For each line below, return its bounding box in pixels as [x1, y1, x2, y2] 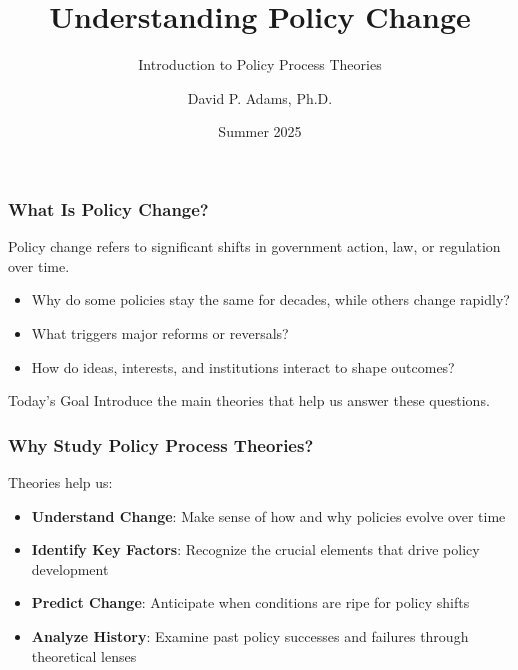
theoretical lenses [31, 645, 137, 666]
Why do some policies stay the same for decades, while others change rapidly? [31, 289, 510, 310]
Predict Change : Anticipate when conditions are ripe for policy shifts [31, 592, 470, 613]
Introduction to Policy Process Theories [138, 54, 382, 75]
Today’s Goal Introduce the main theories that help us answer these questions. [8, 390, 490, 411]
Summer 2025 [218, 121, 302, 142]
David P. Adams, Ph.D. [187, 87, 333, 108]
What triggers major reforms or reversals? [31, 322, 289, 343]
